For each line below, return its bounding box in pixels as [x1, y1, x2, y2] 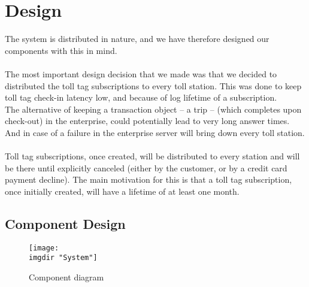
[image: [29, 243, 59, 252]
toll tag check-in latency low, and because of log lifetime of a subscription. [5, 91, 277, 104]
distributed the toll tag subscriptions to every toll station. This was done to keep [5, 79, 302, 92]
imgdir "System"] [29, 253, 98, 262]
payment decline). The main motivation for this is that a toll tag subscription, [5, 173, 292, 186]
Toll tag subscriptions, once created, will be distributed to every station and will [5, 150, 300, 162]
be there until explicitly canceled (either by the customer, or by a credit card [5, 161, 287, 174]
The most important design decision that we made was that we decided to [5, 67, 277, 80]
